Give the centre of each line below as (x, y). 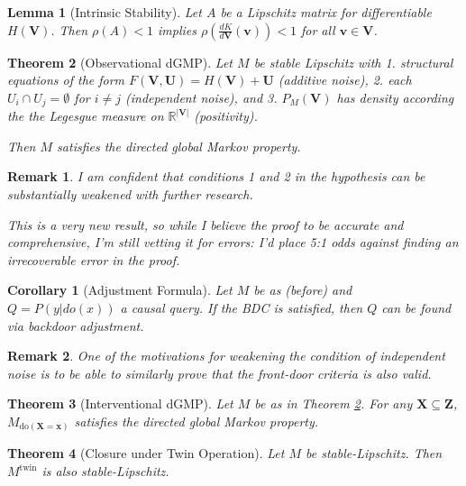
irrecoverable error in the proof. (94, 259)
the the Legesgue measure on (86, 116)
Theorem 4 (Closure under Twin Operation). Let (146, 453)
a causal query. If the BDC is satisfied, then (242, 307)
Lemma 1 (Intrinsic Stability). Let (105, 12)
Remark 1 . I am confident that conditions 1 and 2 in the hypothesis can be (216, 176)
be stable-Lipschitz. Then (374, 453)
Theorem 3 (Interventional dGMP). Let (120, 403)
